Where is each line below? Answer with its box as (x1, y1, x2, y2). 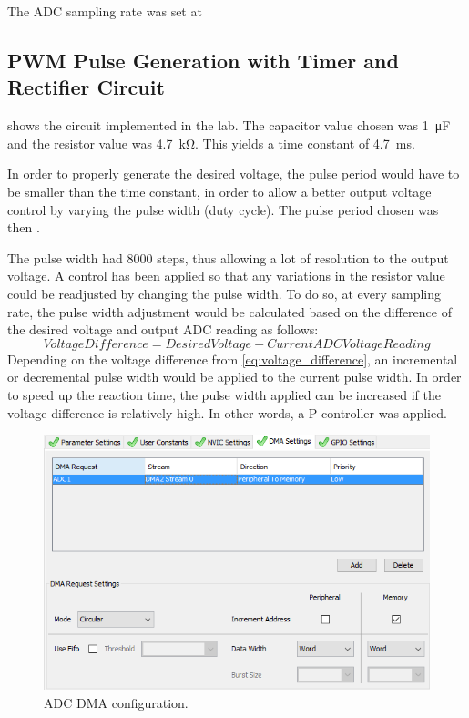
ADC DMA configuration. (44, 692, 189, 712)
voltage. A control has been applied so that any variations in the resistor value (7, 266, 445, 285)
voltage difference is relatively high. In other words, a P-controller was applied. (7, 403, 447, 422)
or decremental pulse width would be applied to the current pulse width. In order (7, 367, 462, 386)
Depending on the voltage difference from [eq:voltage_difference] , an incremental (7, 349, 458, 368)
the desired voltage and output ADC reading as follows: (7, 320, 319, 339)
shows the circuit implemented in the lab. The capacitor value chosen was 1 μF (7, 116, 451, 135)
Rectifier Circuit (7, 73, 165, 101)
